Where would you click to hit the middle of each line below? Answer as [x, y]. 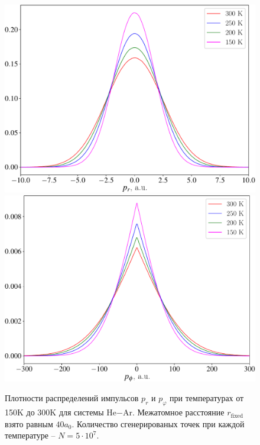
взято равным [29, 423]
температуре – [30, 435]
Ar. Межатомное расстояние [173, 412]
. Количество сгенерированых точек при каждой [158, 423]
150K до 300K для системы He [61, 412]
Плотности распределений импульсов [72, 398]
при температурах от [207, 398]
